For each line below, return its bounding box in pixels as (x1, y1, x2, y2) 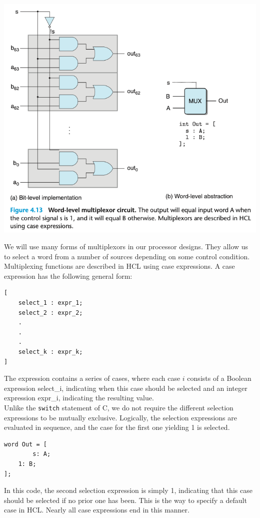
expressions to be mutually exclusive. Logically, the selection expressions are (4, 412, 237, 422)
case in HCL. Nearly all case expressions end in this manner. (4, 504, 189, 515)
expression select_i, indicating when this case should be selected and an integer (4, 382, 247, 393)
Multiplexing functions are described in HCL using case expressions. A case (4, 261, 235, 271)
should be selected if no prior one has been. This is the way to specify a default (4, 494, 247, 505)
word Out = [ (4, 440, 47, 448)
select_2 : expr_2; (18, 309, 83, 316)
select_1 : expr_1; (18, 299, 83, 307)
